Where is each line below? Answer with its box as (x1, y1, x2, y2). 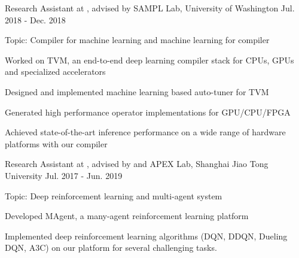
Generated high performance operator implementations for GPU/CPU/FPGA (5, 105, 291, 118)
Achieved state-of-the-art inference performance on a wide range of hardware (5, 126, 286, 138)
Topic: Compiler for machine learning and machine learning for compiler (5, 34, 270, 46)
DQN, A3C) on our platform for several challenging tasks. (5, 241, 217, 254)
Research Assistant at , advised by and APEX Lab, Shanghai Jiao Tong (5, 157, 269, 170)
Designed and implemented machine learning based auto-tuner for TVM (5, 85, 269, 98)
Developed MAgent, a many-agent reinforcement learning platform (5, 210, 249, 222)
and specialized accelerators (5, 65, 106, 78)
